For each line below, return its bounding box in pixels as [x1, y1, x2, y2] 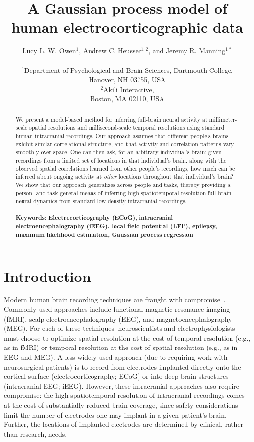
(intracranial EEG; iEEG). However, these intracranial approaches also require [4, 380, 240, 391]
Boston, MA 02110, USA [90, 93, 164, 104]
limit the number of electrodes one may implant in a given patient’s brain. [4, 409, 227, 419]
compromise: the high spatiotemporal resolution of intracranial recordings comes [4, 390, 245, 400]
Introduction [4, 266, 91, 286]
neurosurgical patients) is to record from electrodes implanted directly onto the [4, 361, 241, 372]
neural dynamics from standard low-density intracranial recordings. [15, 197, 187, 205]
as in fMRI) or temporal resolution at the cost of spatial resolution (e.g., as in [4, 342, 238, 352]
